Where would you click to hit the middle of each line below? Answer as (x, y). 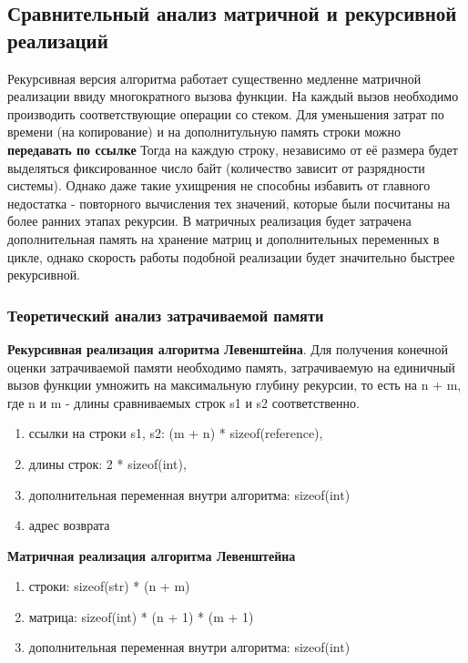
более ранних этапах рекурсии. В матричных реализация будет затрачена (209, 221)
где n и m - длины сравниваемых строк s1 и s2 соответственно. (183, 402)
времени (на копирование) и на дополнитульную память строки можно (204, 132)
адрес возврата (69, 525)
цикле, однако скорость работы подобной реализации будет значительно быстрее (231, 256)
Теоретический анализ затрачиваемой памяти (166, 315)
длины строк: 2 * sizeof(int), (107, 463)
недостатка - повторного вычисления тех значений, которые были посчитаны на (229, 203)
